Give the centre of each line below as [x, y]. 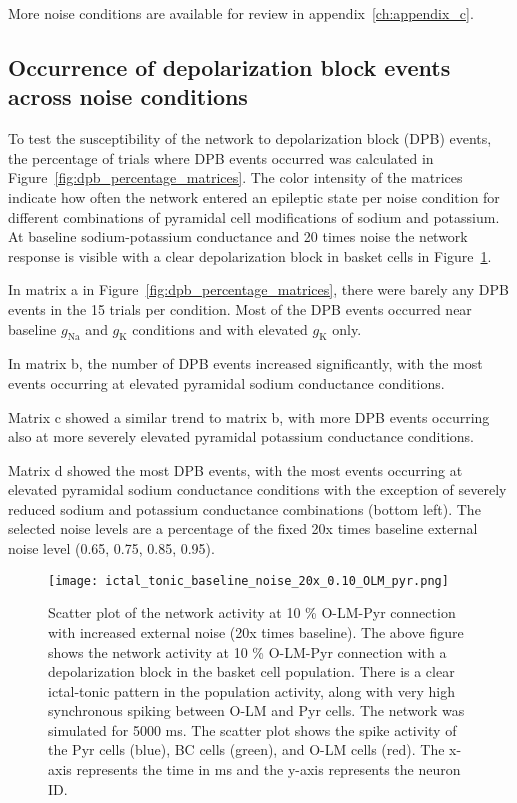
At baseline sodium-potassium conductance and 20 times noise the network [238, 236]
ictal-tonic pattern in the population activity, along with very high [251, 690]
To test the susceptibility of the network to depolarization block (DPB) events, [250, 138]
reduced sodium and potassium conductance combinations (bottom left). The [244, 508]
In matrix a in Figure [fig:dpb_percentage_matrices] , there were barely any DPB [258, 289]
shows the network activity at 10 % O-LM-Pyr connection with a [247, 651]
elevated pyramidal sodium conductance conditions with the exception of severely [257, 489]
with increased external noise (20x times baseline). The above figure [256, 631]
